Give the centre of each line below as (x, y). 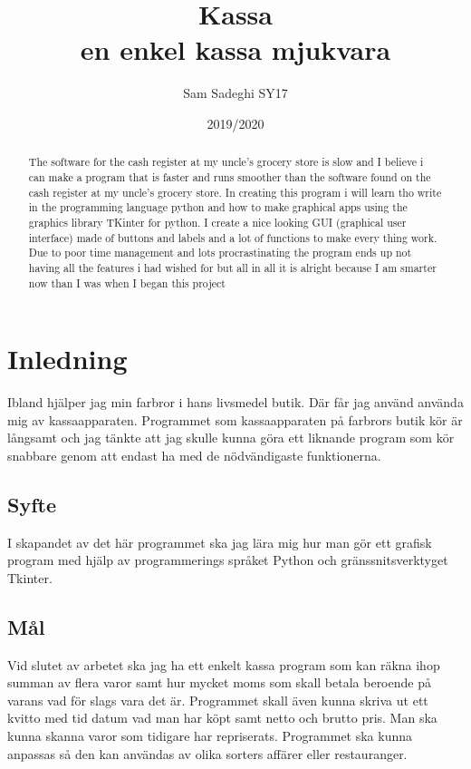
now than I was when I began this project (127, 282)
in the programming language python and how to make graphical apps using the (218, 207)
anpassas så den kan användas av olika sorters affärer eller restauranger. (207, 753)
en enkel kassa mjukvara (235, 49)
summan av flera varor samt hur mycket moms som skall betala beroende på (219, 682)
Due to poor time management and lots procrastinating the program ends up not (220, 253)
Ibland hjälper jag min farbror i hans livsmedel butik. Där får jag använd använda (235, 402)
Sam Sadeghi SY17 (235, 93)
